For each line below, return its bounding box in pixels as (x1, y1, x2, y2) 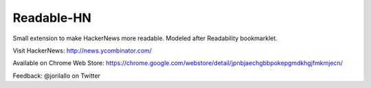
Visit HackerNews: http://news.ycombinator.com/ (12, 46, 153, 55)
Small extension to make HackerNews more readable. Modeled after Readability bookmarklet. (12, 34, 278, 42)
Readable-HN (12, 10, 92, 25)
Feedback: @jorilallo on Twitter (12, 72, 101, 80)
